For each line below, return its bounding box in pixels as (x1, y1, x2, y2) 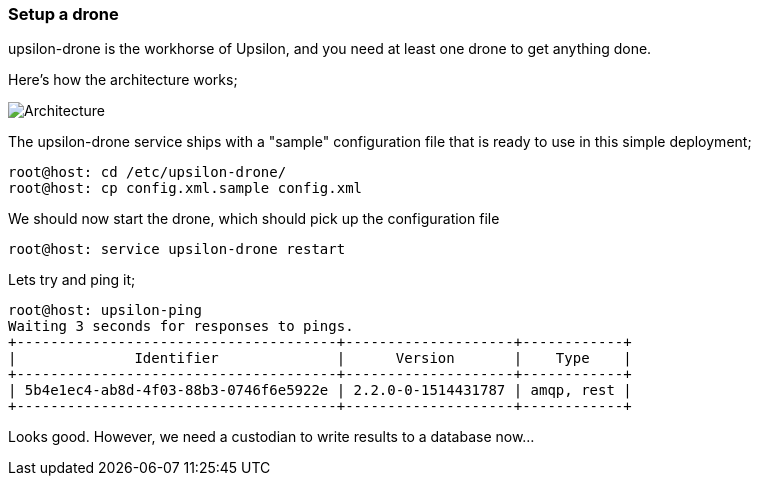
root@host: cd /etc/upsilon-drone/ (8, 164, 287, 181)
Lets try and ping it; (8, 271, 136, 289)
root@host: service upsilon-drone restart (8, 241, 346, 258)
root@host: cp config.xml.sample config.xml (8, 180, 363, 197)
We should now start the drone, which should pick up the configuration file (8, 210, 500, 228)
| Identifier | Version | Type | (8, 350, 632, 367)
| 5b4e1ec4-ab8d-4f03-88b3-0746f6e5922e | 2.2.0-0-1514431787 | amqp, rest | (8, 382, 632, 399)
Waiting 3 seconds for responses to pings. (8, 318, 354, 335)
